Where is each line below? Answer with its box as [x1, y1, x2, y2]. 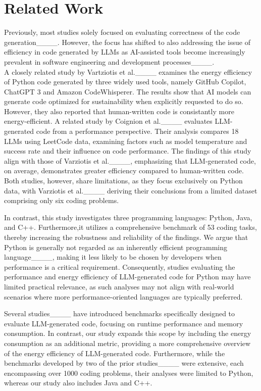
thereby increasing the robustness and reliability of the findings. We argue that [4, 232, 248, 242]
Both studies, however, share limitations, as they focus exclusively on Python [4, 175, 243, 186]
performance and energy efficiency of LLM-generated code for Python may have [4, 271, 251, 282]
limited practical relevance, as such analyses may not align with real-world [4, 281, 234, 291]
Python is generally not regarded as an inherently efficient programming [4, 241, 227, 252]
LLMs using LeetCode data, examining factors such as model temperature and [4, 135, 247, 146]
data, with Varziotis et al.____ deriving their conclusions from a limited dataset [4, 185, 257, 196]
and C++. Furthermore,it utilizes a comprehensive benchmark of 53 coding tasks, [4, 222, 257, 232]
